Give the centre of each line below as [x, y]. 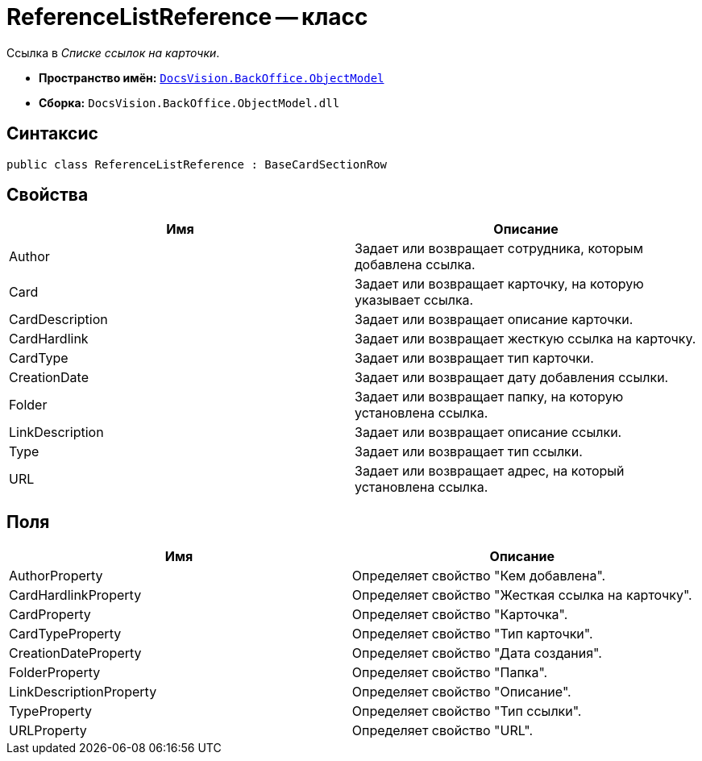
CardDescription [58, 320]
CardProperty [50, 615]
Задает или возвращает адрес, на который [490, 471]
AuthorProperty [56, 576]
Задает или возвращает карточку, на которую [499, 284]
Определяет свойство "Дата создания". [477, 653]
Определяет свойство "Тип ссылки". [467, 711]
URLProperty [48, 731]
